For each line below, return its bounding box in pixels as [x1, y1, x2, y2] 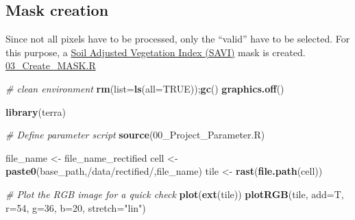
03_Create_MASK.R [5, 58, 96, 73]
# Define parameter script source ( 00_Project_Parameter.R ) [5, 127, 265, 142]
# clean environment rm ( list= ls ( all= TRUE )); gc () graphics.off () [5, 81, 284, 95]
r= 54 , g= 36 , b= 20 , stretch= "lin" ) [5, 200, 146, 215]
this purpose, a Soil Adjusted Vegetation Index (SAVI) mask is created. [5, 45, 306, 59]
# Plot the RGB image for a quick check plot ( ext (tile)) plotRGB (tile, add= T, [5, 186, 344, 201]
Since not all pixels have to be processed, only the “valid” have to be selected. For [5, 32, 350, 46]
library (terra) [5, 104, 66, 119]
